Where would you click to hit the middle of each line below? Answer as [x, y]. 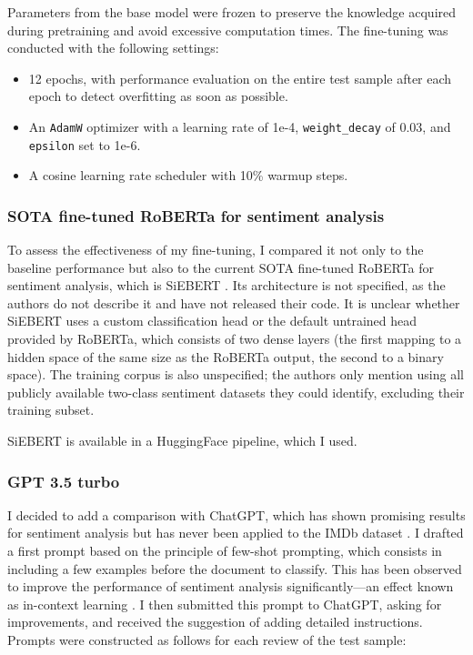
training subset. [51, 410]
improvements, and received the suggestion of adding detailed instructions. [215, 622]
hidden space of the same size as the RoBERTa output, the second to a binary [226, 356]
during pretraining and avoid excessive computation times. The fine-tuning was [228, 30]
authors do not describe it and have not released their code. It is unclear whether [234, 302]
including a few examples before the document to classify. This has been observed [235, 568]
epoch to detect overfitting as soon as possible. [158, 96]
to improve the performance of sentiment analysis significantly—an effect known [231, 586]
